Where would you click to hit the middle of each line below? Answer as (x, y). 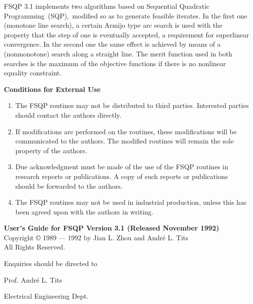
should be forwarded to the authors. (69, 186)
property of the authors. (51, 150)
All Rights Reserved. (35, 247)
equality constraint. (33, 73)
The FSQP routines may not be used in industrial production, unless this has (131, 202)
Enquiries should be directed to (51, 263)
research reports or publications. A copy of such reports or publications (122, 176)
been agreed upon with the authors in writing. (84, 211)
